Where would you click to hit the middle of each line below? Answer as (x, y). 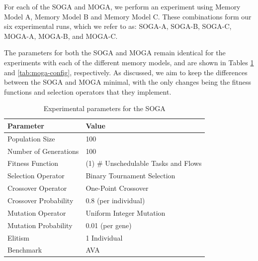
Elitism (18, 237)
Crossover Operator (37, 188)
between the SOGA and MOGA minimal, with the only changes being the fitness (128, 82)
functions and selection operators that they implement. (88, 91)
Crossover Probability (41, 200)
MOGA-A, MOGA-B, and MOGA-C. (61, 36)
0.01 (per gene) (109, 225)
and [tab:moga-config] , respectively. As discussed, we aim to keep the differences (126, 72)
